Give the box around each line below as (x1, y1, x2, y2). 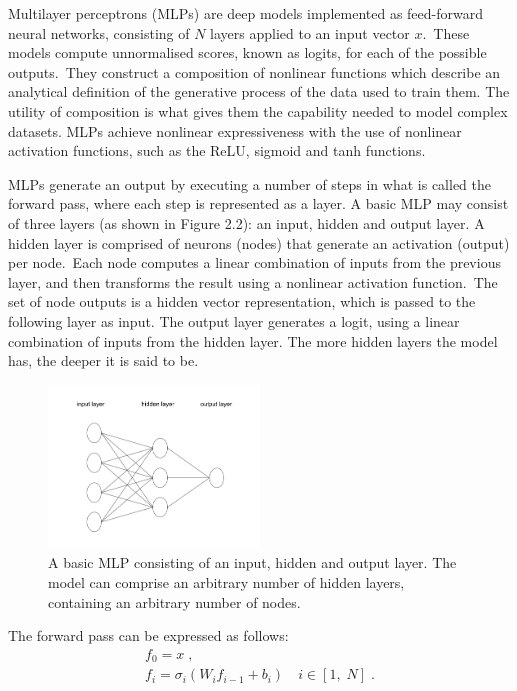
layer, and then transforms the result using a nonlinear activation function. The (8, 271, 498, 292)
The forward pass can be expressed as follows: (8, 625, 289, 646)
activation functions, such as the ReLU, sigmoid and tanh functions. (8, 140, 426, 161)
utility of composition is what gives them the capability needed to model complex (8, 100, 508, 121)
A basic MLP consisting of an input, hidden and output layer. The (48, 552, 457, 573)
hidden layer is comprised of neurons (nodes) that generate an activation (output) (8, 232, 510, 253)
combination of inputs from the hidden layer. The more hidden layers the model (8, 330, 498, 351)
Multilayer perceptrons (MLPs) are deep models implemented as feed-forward (8, 3, 483, 23)
